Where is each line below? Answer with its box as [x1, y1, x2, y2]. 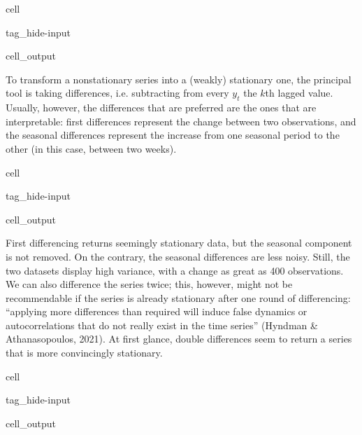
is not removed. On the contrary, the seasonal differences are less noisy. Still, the [6, 249, 350, 263]
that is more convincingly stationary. [6, 345, 163, 360]
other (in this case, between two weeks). [6, 141, 177, 156]
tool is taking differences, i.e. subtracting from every [6, 85, 229, 100]
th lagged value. [265, 85, 333, 100]
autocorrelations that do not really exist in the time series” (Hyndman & [6, 317, 318, 332]
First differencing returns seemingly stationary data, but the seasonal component [6, 235, 352, 250]
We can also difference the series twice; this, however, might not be [6, 277, 293, 291]
